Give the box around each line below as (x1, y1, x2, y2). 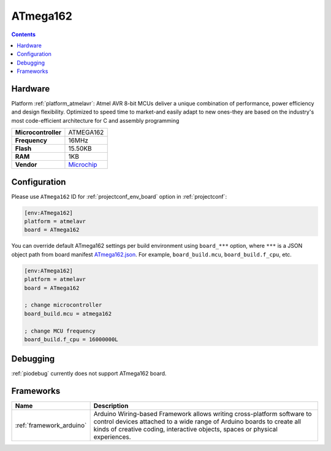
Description (93, 402, 129, 411)
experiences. (93, 433, 131, 441)
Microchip (68, 160, 97, 169)
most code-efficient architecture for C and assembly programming (11, 117, 180, 124)
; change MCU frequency (24, 327, 96, 334)
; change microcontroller (24, 301, 102, 309)
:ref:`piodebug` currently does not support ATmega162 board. (11, 370, 167, 377)
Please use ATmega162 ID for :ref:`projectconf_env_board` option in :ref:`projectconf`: (11, 193, 227, 200)
